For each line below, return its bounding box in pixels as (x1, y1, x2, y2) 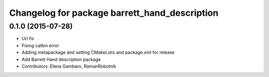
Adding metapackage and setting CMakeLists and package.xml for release (21, 49, 175, 55)
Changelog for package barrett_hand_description (9, 7, 219, 18)
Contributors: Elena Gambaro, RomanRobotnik (21, 63, 117, 69)
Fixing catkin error (21, 42, 59, 48)
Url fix (21, 36, 34, 41)
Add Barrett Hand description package (21, 56, 101, 62)
